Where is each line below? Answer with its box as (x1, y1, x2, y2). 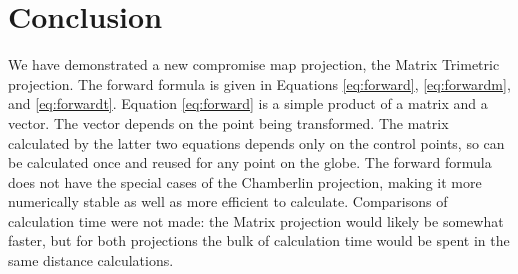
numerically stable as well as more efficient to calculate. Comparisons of (8, 191, 448, 212)
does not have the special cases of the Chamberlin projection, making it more (8, 171, 482, 192)
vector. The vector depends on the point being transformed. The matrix (8, 112, 449, 133)
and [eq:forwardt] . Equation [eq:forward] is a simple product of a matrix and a (8, 93, 488, 114)
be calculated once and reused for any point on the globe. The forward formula (8, 152, 492, 173)
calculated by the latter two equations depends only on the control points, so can (8, 132, 505, 153)
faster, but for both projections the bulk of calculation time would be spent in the (8, 230, 510, 251)
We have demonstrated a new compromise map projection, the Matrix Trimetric (8, 54, 500, 75)
